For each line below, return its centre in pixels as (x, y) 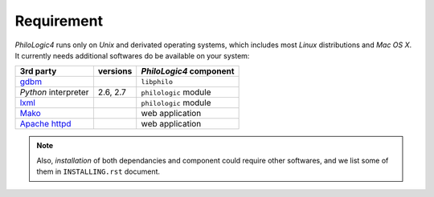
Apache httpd (45, 124)
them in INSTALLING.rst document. (98, 171)
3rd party (38, 71)
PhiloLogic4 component (188, 71)
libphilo (157, 81)
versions (115, 71)
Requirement (59, 21)
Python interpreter (54, 92)
